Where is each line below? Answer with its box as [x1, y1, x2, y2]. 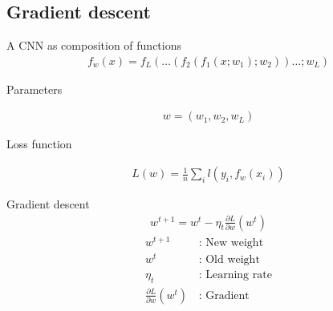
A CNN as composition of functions [6, 37, 182, 54]
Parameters [6, 80, 63, 97]
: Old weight [198, 253, 260, 265]
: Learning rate [198, 269, 272, 281]
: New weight [198, 236, 264, 248]
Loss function [6, 135, 72, 152]
